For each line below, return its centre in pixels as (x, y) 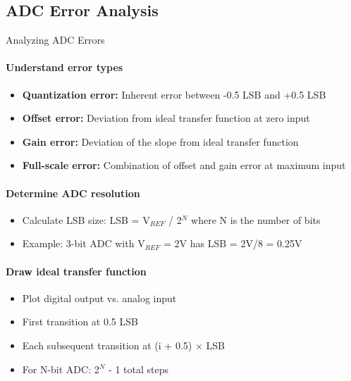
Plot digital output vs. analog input (99, 298)
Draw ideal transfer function (76, 271)
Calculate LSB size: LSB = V (86, 219)
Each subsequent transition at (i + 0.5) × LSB (123, 345)
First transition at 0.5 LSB (80, 321)
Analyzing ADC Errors (55, 40)
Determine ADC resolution (73, 193)
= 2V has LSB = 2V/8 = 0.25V (233, 243)
